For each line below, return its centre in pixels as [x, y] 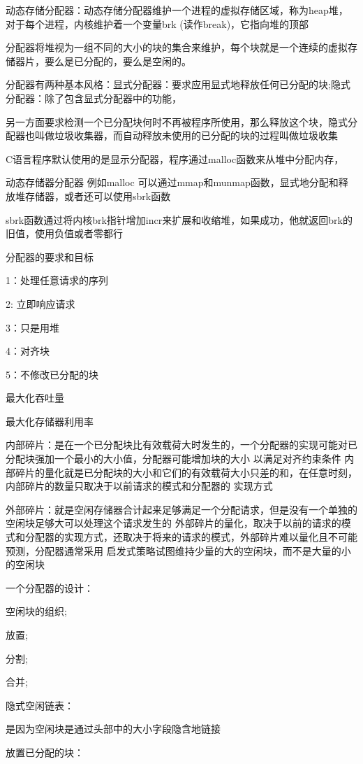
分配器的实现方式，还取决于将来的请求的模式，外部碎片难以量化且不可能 [191, 537]
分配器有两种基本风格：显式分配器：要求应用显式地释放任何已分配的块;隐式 [178, 84]
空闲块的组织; [36, 611]
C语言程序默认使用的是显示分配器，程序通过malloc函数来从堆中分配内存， [175, 158]
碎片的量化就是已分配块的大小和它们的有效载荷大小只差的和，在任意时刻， [186, 472]
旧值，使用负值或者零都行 [64, 233]
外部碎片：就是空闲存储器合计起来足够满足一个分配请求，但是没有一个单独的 [181, 509]
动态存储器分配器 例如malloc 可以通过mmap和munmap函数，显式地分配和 [172, 182]
